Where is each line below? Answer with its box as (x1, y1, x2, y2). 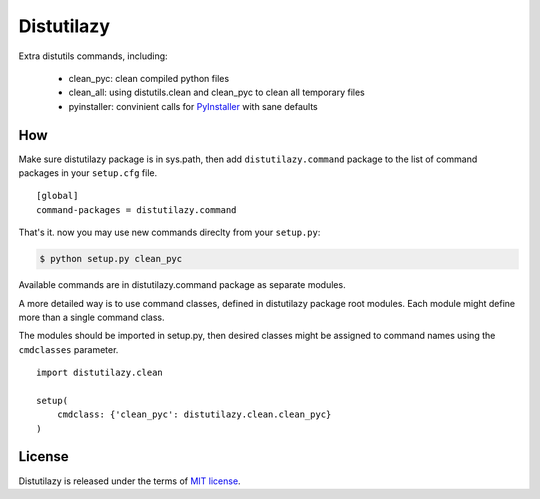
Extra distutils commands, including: (18, 50, 169, 62)
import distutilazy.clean (36, 367, 164, 379)
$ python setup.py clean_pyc (39, 253, 183, 265)
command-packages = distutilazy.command (36, 204, 237, 215)
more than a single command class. (18, 311, 165, 323)
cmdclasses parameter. (18, 343, 119, 355)
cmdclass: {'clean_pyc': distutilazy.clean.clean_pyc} (56, 409, 332, 420)
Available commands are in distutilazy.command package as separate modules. (18, 279, 346, 291)
